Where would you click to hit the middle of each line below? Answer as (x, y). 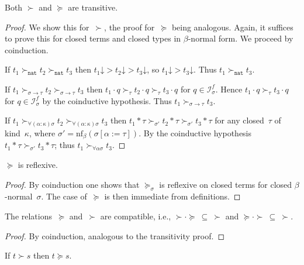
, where (42, 133)
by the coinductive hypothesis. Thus (107, 100)
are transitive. (93, 7)
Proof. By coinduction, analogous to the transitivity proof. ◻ (115, 235)
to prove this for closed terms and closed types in (93, 38)
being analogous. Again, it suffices (232, 27)
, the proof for (129, 27)
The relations (29, 216)
